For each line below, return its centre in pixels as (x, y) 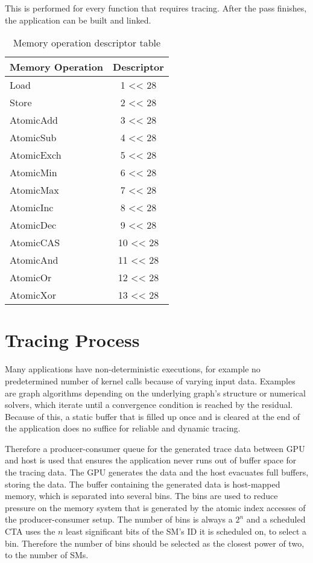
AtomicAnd (34, 260)
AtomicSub (33, 138)
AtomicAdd (34, 120)
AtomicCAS (35, 243)
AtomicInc (32, 208)
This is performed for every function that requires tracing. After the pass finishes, (156, 8)
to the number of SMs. (47, 555)
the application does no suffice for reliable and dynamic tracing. (123, 428)
